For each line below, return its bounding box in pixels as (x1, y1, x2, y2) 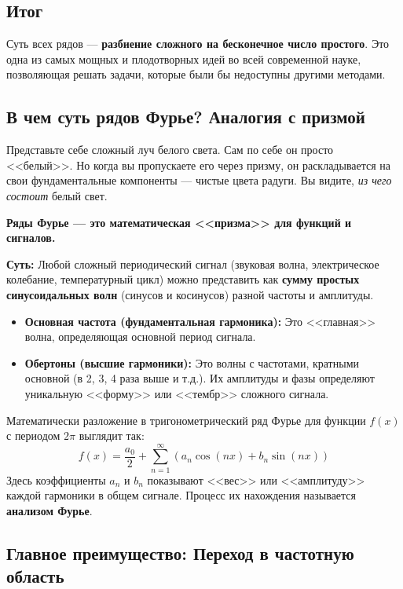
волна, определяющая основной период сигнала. (24, 328, 256, 345)
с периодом (6, 427, 60, 444)
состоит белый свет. (6, 187, 108, 203)
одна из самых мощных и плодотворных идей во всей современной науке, (6, 50, 361, 67)
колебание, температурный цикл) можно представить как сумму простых (6, 271, 360, 287)
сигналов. (6, 229, 56, 246)
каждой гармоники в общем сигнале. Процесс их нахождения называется (6, 487, 357, 503)
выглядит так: (79, 427, 145, 444)
